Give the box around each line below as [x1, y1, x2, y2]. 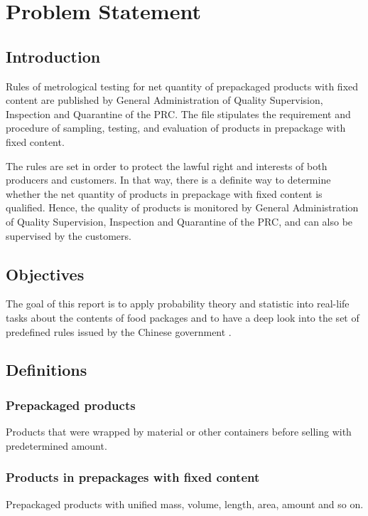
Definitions [6, 359, 87, 381]
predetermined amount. [6, 438, 107, 453]
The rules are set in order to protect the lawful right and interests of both [6, 158, 328, 173]
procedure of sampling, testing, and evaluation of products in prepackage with [6, 120, 346, 135]
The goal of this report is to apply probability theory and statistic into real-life [6, 296, 350, 311]
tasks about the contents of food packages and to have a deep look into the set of [6, 310, 359, 325]
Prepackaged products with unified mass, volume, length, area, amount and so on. [6, 496, 364, 511]
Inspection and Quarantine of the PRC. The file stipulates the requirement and [6, 106, 351, 121]
